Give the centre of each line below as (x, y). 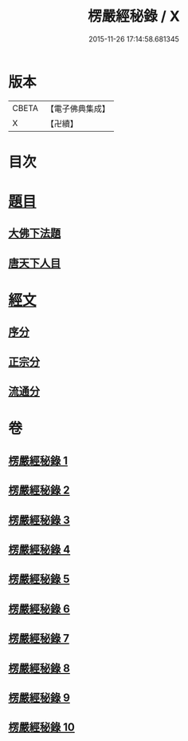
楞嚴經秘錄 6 (39, 609)
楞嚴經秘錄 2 (39, 491)
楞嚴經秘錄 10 (42, 727)
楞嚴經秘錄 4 (39, 549)
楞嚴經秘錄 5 (39, 579)
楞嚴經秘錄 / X (134, 16)
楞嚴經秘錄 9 (39, 697)
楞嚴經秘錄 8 (39, 668)
